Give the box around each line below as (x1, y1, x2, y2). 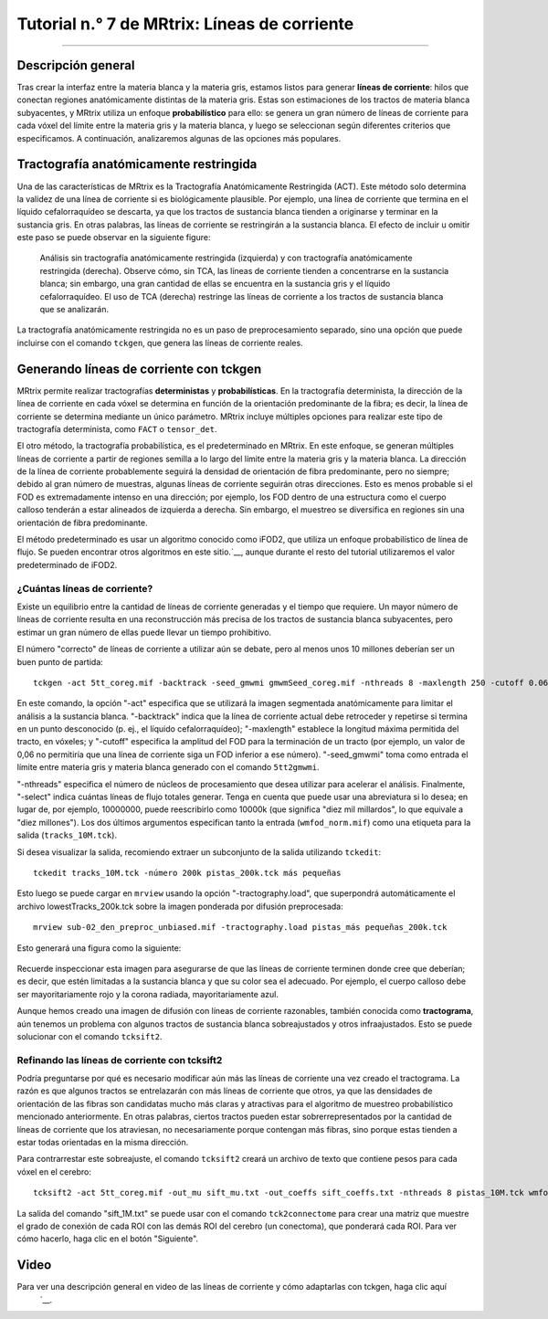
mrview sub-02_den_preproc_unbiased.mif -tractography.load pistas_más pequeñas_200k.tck (33, 923, 448, 933)
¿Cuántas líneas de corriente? (16, 582, 153, 595)
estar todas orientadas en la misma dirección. (16, 1136, 189, 1147)
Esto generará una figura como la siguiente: (16, 942, 182, 954)
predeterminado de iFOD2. (16, 559, 118, 570)
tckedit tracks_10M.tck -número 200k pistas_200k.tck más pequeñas (33, 868, 342, 878)
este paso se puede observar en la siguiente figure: (16, 232, 211, 243)
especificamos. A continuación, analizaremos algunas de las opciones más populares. (16, 132, 342, 143)
